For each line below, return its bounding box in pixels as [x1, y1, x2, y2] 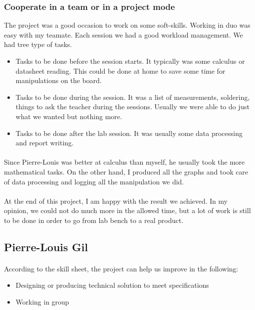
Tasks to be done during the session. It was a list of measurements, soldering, [15, 91, 250, 102]
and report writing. [15, 137, 74, 148]
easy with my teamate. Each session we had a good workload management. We [4, 29, 243, 40]
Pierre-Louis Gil [4, 239, 88, 254]
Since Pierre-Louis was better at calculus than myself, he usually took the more [4, 157, 245, 167]
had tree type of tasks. [4, 39, 72, 49]
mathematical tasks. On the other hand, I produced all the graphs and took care [4, 166, 248, 177]
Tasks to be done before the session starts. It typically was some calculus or [15, 56, 245, 66]
